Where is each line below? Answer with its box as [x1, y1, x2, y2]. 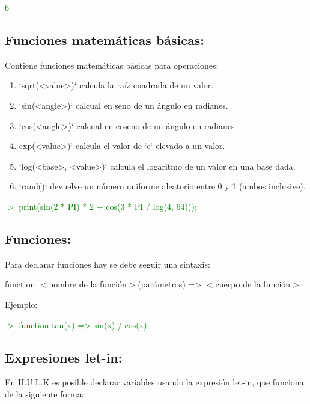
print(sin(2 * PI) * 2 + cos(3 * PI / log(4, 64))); [19, 200, 197, 212]
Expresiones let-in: [5, 347, 123, 366]
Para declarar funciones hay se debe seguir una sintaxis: [5, 257, 210, 270]
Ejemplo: [5, 298, 38, 310]
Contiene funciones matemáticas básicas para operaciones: [5, 58, 219, 71]
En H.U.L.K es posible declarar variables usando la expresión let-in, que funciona [5, 376, 304, 388]
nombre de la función [49, 278, 127, 290]
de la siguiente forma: [5, 387, 84, 400]
